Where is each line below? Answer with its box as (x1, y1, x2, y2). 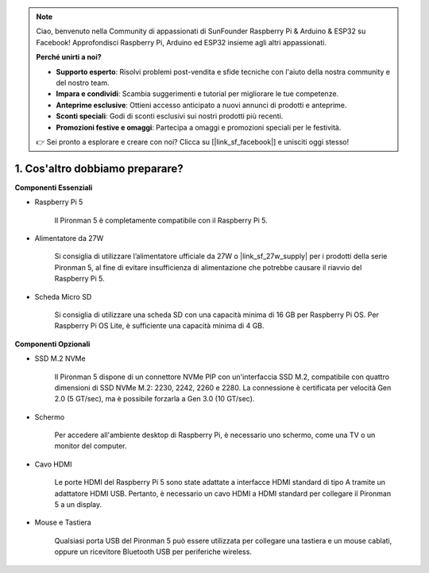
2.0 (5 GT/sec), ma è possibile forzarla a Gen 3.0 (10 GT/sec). (54, 394, 255, 404)
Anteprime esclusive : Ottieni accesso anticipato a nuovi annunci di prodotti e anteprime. (56, 100, 347, 110)
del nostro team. (56, 78, 110, 87)
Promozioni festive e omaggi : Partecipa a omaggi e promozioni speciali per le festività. (56, 122, 342, 132)
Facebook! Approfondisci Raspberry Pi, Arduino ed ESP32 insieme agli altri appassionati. (36, 37, 327, 47)
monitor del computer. (54, 441, 127, 451)
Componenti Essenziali (14, 183, 93, 192)
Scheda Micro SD (34, 292, 92, 301)
